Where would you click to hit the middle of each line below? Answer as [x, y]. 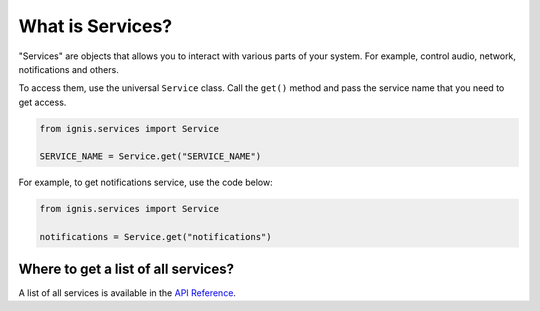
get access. [42, 102]
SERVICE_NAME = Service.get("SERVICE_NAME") [150, 156]
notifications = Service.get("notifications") [155, 237]
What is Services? [95, 26]
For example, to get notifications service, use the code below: [146, 182]
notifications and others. [68, 69]
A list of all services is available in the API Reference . [127, 292]
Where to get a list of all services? [126, 268]
